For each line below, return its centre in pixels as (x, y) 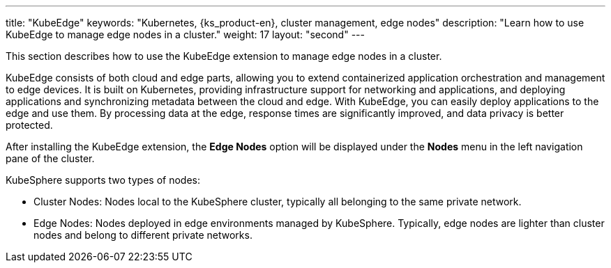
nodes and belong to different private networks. (143, 235)
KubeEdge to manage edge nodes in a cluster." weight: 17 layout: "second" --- (185, 34)
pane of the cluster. (50, 158)
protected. (29, 125)
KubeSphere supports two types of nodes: (103, 180)
